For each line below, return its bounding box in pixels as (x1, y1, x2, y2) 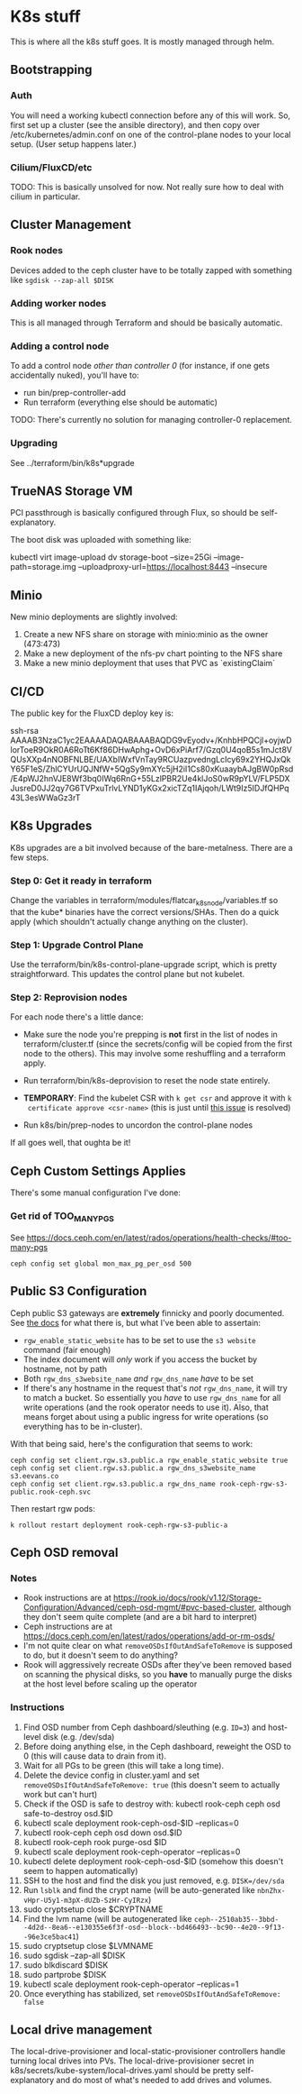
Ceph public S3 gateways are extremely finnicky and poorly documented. (10, 1307, 285, 1318)
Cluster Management (10, 217, 131, 233)
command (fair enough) (22, 1344, 111, 1355)
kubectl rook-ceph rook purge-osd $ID (22, 1836, 167, 1847)
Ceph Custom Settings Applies (10, 1163, 187, 1178)
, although (253, 1602, 291, 1613)
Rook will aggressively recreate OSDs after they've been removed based (22, 1660, 292, 1670)
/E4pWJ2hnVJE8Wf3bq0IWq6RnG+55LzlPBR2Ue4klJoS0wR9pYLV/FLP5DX (10, 773, 290, 783)
